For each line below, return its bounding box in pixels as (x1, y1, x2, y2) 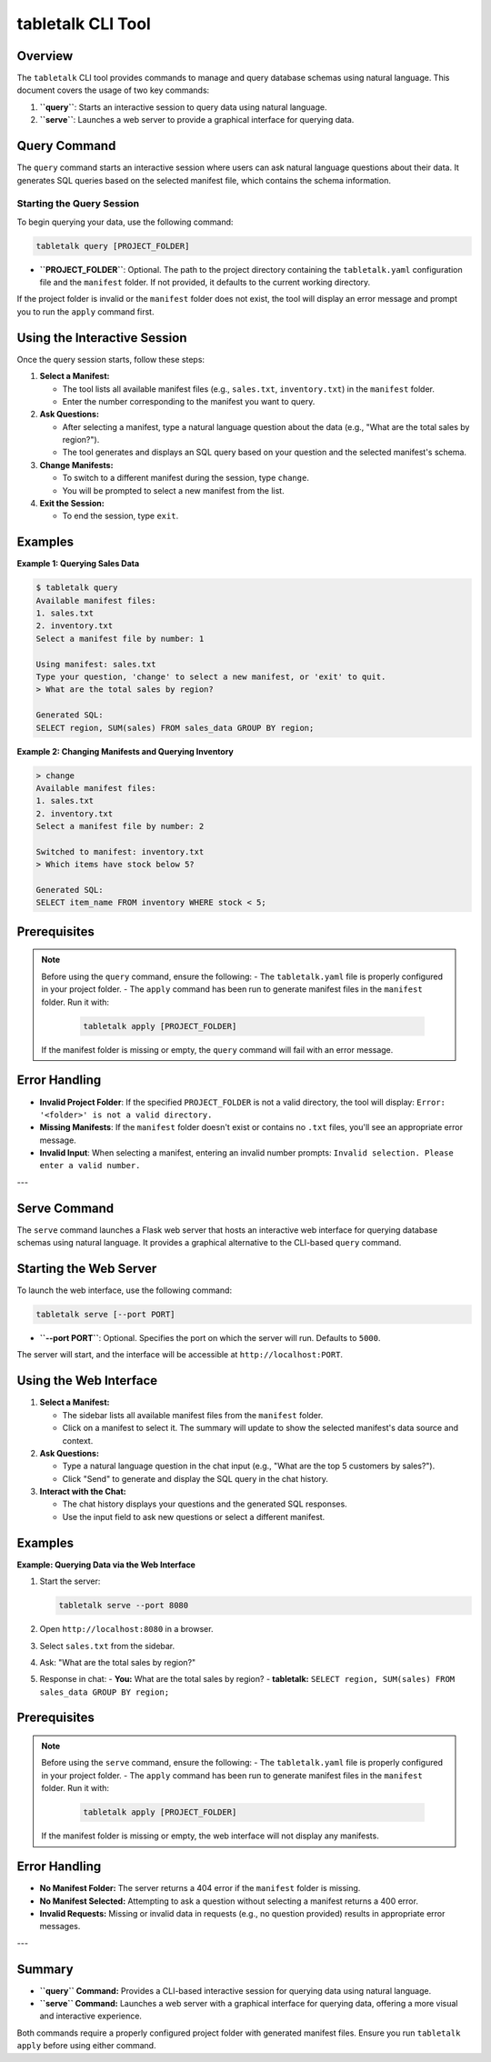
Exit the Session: (39, 498, 105, 509)
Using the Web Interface (16, 1373, 158, 1388)
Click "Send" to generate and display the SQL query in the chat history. (62, 1473, 329, 1484)
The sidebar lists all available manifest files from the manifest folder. (62, 1409, 324, 1420)
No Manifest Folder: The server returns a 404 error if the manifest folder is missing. (39, 1883, 361, 1894)
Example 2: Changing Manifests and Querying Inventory (16, 746, 234, 756)
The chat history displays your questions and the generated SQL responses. (62, 1498, 347, 1509)
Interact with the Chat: (39, 1486, 126, 1497)
